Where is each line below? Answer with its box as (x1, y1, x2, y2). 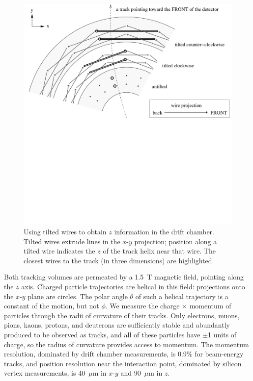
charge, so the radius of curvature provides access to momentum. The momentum (4, 339, 249, 349)
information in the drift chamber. (114, 226, 214, 236)
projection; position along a (134, 236, 217, 246)
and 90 (120, 368, 141, 378)
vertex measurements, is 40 (4, 368, 85, 378)
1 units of (208, 329, 237, 339)
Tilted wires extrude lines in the (24, 236, 120, 246)
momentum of (189, 301, 231, 311)
